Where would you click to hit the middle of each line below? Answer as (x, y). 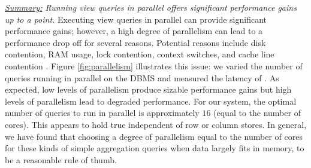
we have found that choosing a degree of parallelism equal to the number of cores (154, 136)
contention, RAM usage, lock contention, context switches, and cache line (140, 54)
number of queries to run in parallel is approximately (102, 113)
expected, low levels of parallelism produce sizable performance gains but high (148, 89)
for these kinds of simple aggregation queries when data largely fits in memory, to (155, 148)
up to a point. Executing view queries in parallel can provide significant (136, 19)
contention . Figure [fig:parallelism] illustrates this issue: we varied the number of (154, 65)
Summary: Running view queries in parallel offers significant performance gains (151, 7)
